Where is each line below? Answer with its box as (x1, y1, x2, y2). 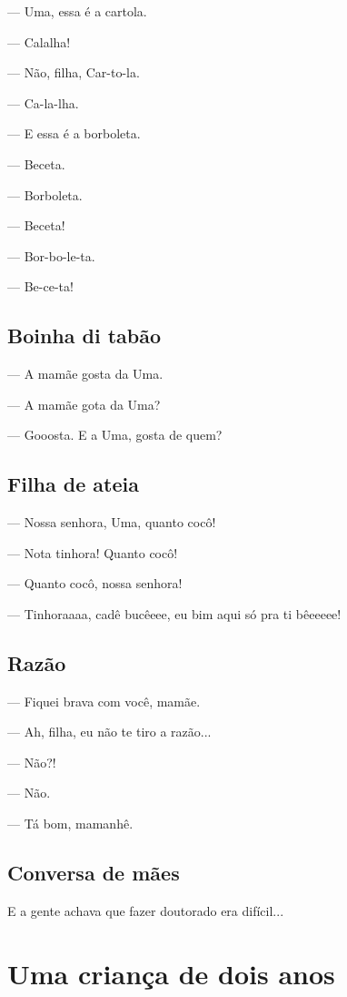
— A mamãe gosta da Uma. (7, 364, 164, 383)
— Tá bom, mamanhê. (7, 814, 134, 833)
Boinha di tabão (7, 321, 162, 350)
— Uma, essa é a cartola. (7, 2, 147, 20)
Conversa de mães (7, 859, 180, 887)
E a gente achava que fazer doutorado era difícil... (7, 900, 284, 920)
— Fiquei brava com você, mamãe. (7, 691, 201, 710)
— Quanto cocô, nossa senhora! (7, 574, 183, 593)
